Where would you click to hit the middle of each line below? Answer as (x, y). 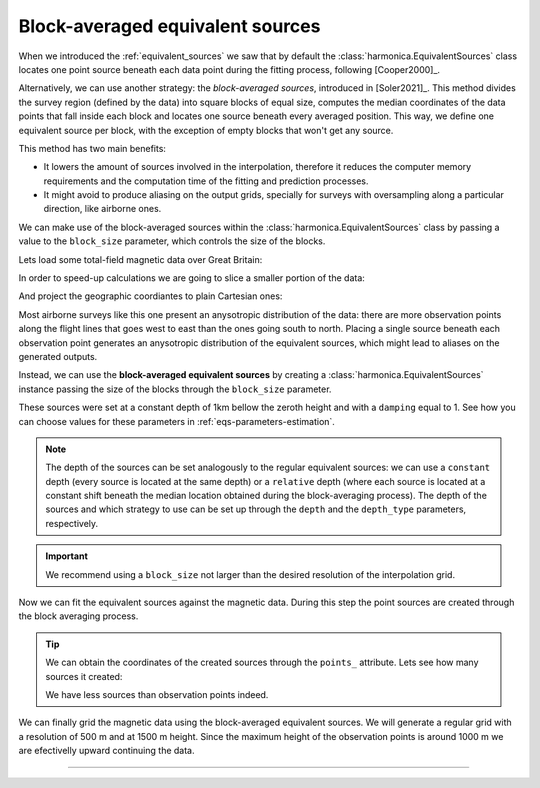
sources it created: (84, 676)
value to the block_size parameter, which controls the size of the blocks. (172, 241)
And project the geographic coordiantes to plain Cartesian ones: (150, 296)
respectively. (72, 523)
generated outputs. (58, 356)
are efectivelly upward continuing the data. (106, 751)
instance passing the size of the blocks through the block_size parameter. (175, 389)
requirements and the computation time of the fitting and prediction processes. (206, 181)
